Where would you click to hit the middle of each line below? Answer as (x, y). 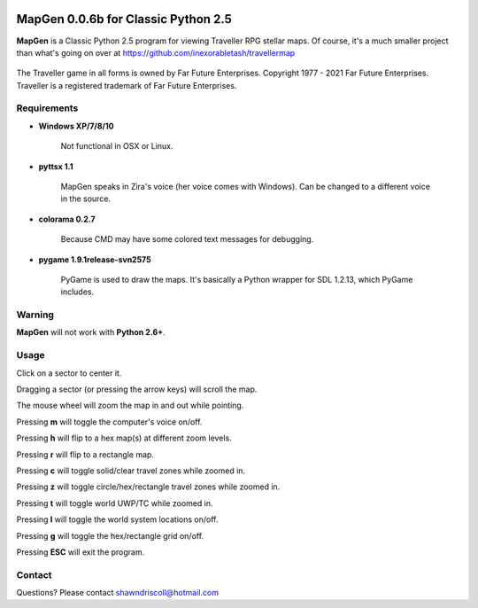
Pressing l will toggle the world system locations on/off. (117, 519)
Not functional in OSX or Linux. (117, 146)
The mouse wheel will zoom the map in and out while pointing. (130, 405)
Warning (35, 315)
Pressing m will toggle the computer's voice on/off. (109, 422)
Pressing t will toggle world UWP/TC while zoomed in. (115, 503)
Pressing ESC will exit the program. (81, 552)
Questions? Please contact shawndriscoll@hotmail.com (117, 593)
